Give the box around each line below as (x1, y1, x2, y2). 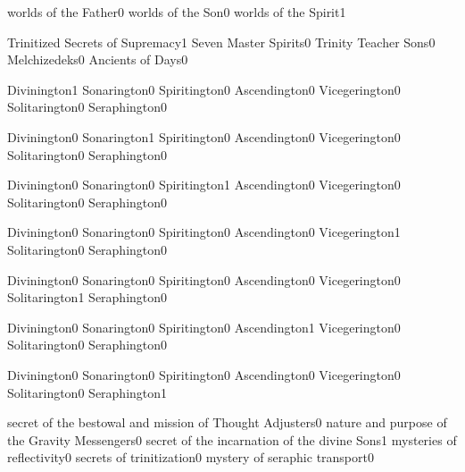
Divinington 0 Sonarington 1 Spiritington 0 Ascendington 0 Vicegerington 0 (7, 127, 401, 146)
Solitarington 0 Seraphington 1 (7, 383, 168, 401)
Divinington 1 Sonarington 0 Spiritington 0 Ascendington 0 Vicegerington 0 (7, 80, 401, 98)
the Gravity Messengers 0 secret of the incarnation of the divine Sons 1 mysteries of (7, 430, 457, 449)
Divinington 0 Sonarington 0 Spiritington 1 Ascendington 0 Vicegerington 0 (7, 175, 401, 194)
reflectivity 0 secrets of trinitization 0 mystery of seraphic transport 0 (7, 448, 374, 467)
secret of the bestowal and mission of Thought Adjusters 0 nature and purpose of (7, 413, 447, 432)
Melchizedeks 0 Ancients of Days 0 (7, 50, 188, 69)
